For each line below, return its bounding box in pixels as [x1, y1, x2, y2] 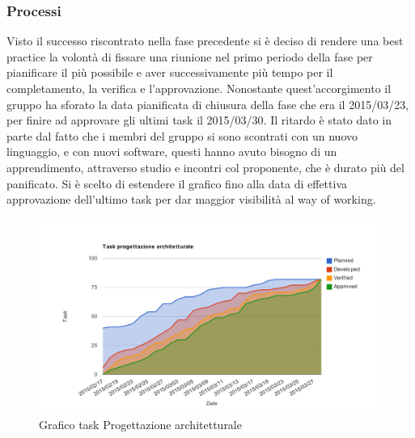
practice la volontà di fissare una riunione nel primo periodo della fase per [6, 48, 373, 65]
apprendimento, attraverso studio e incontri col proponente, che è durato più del [6, 158, 404, 175]
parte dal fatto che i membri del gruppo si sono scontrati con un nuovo [6, 127, 358, 144]
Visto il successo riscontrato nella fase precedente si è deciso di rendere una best [6, 32, 404, 49]
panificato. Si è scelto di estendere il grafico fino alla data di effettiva [6, 175, 347, 192]
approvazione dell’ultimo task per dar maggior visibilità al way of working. [6, 191, 376, 208]
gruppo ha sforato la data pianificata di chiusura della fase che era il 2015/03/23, [6, 95, 409, 112]
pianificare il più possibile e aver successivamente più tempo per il [6, 64, 333, 81]
